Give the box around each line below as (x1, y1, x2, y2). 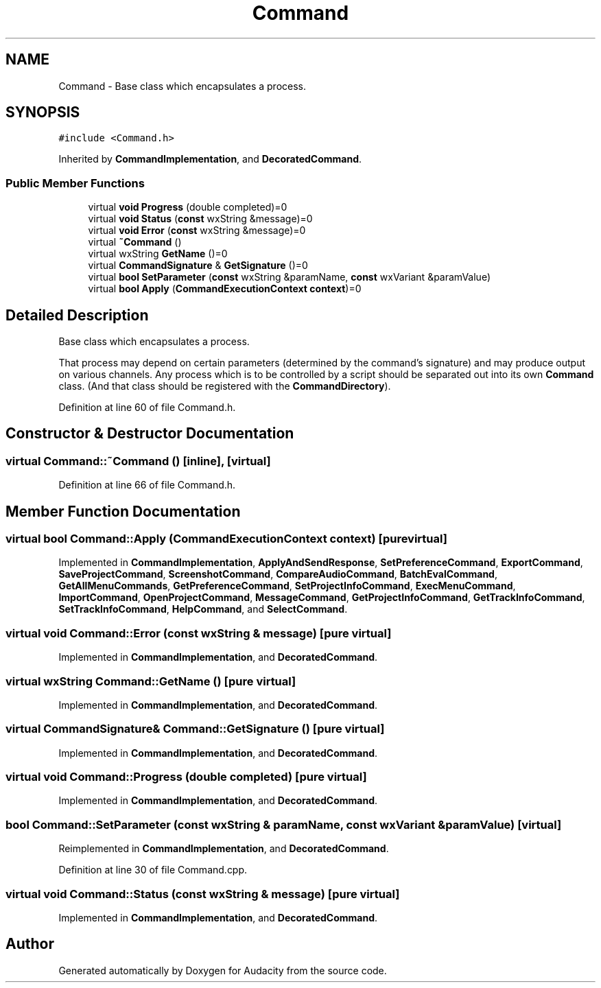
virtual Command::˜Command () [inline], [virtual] (5, 454, 271, 468)
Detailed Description (5, 306, 149, 324)
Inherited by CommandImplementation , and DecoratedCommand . (58, 153, 362, 165)
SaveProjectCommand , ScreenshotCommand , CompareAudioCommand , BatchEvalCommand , (58, 568, 497, 580)
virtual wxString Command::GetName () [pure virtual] (5, 674, 296, 688)
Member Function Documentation (5, 502, 241, 520)
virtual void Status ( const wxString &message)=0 (88, 213, 313, 225)
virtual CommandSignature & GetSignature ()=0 (88, 259, 308, 272)
